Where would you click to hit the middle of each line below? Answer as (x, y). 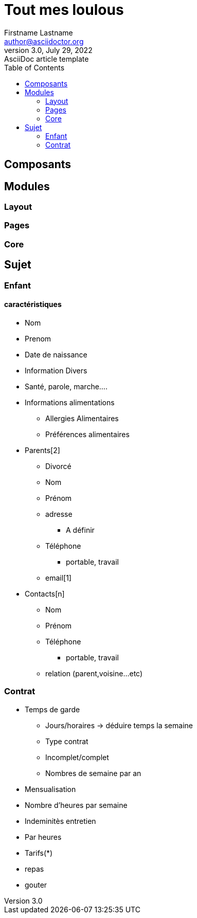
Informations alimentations (70, 402)
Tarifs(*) (39, 853)
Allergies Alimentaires (82, 418)
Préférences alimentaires (87, 434)
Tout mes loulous (64, 10)
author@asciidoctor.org (44, 41)
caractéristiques (33, 304)
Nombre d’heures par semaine (76, 805)
